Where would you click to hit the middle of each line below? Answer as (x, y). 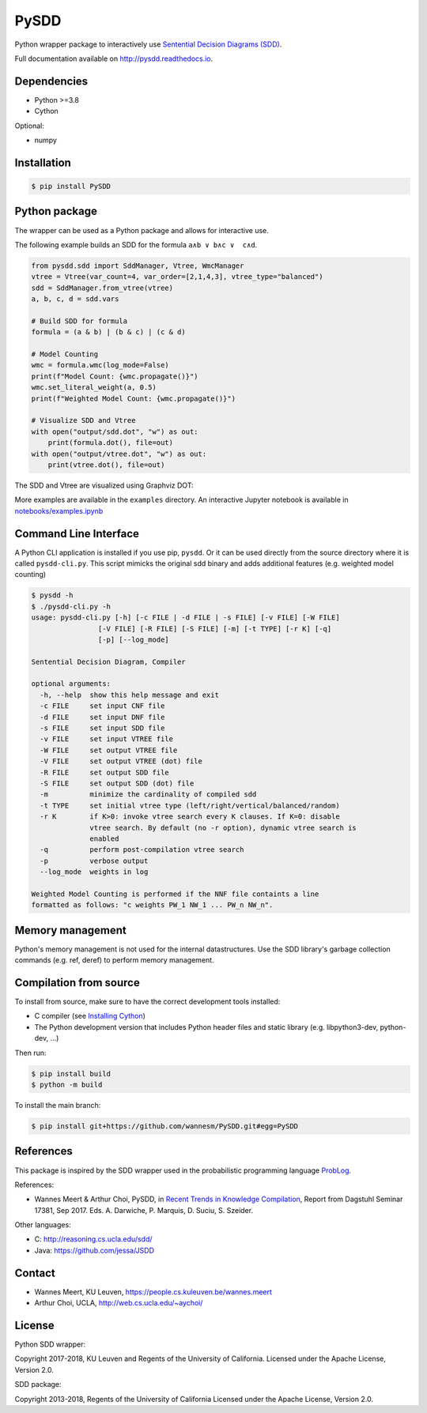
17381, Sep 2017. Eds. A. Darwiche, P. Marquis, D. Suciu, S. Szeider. (144, 1210)
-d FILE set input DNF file (102, 717)
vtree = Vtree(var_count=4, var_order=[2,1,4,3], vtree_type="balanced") (177, 277)
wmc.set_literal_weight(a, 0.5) (94, 388)
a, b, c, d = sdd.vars (75, 299)
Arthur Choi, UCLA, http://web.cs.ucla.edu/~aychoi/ (119, 1303)
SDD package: (38, 1385)
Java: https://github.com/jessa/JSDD (94, 1250)
